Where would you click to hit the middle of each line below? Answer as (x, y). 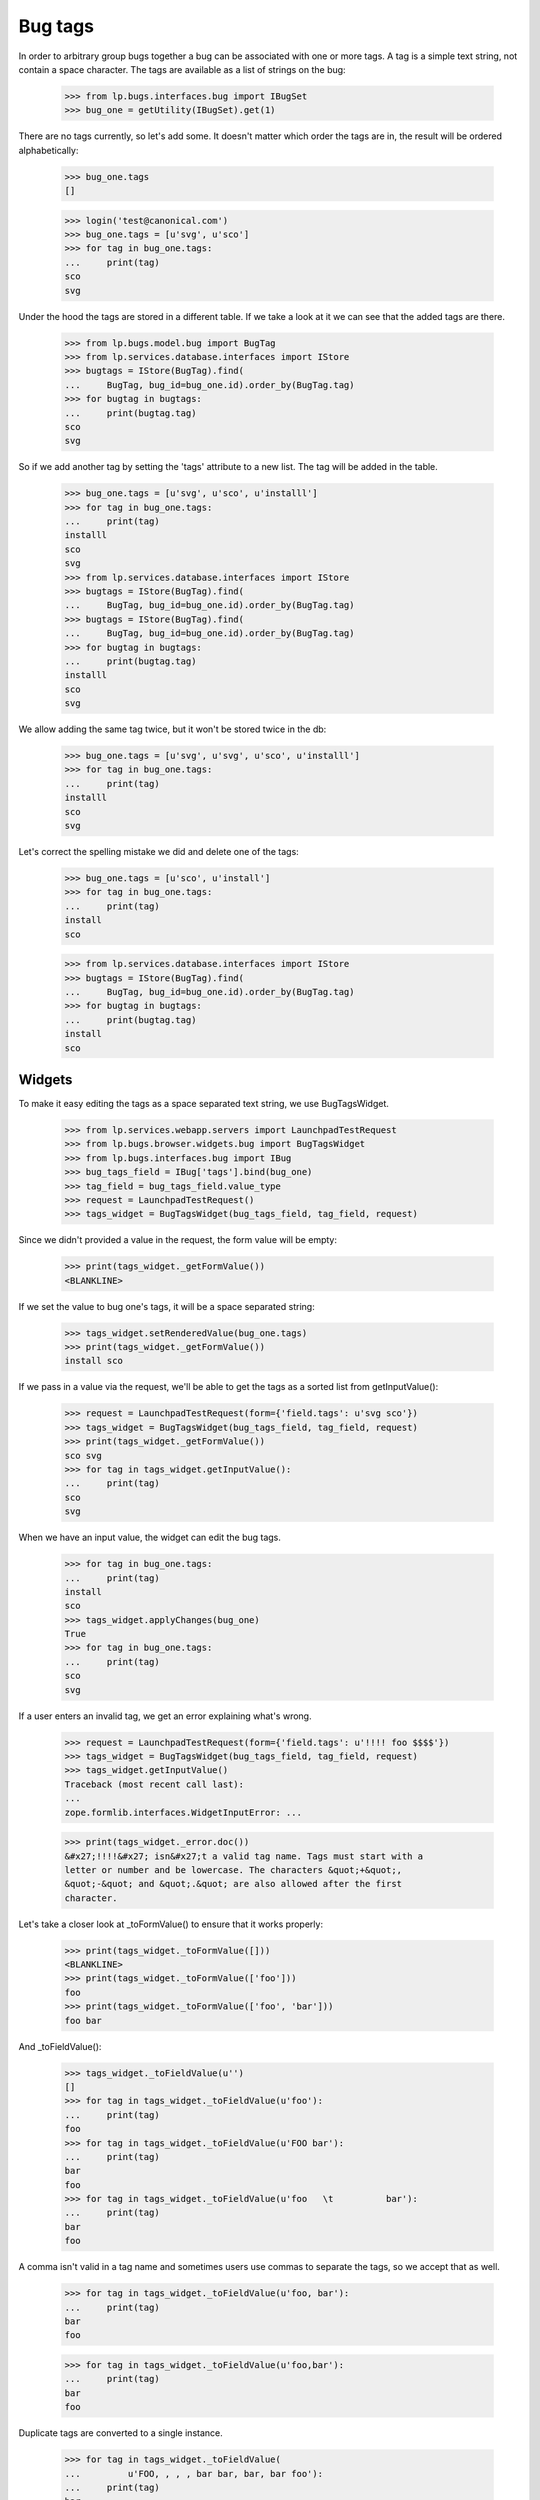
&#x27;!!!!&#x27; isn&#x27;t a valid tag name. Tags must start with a (244, 1856)
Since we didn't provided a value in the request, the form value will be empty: (177, 1240)
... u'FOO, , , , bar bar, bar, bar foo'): (194, 2473)
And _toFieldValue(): (60, 2046)
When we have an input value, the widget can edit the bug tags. (150, 1537)
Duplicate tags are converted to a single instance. (121, 2433)
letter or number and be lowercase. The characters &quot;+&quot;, (233, 1869)
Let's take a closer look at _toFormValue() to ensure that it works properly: (171, 1924)
